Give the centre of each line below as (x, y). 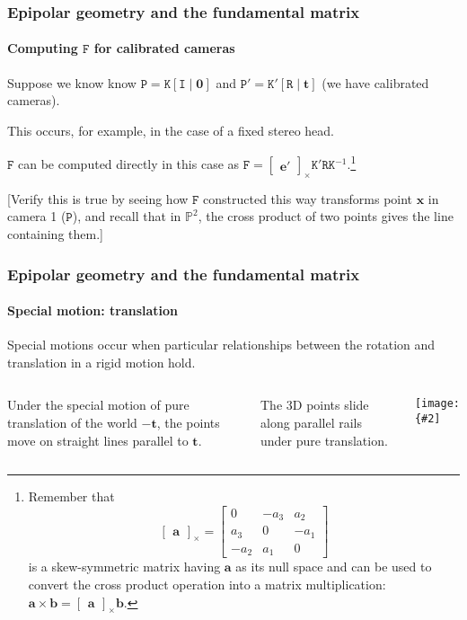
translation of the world (72, 423)
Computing (43, 48)
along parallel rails (311, 423)
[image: (437, 404)
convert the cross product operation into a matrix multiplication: (207, 584)
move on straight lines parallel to (98, 440)
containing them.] (55, 234)
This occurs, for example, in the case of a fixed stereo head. (171, 130)
